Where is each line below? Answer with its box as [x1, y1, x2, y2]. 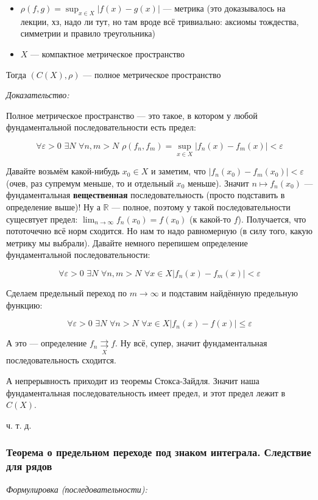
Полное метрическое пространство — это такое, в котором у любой [6, 109, 258, 121]
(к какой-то [189, 212, 231, 225]
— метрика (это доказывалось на [163, 2, 286, 14]
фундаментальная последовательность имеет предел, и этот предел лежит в [6, 386, 286, 399]
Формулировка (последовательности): [6, 482, 147, 495]
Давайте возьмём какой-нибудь [6, 165, 120, 177]
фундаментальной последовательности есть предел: [6, 121, 196, 134]
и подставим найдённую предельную [161, 286, 298, 299]
